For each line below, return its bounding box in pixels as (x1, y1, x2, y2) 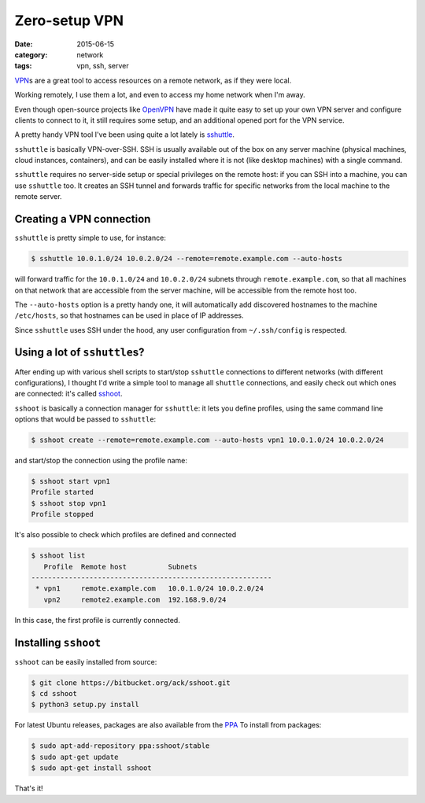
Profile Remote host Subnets (43, 562, 198, 571)
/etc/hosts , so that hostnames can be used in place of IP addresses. (14, 311, 244, 320)
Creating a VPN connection (14, 212, 151, 226)
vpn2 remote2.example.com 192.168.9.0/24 (43, 595, 227, 604)
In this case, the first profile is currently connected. (14, 615, 180, 624)
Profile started (31, 488, 94, 497)
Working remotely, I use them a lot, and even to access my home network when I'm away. (14, 90, 306, 100)
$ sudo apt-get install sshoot (31, 764, 153, 772)
